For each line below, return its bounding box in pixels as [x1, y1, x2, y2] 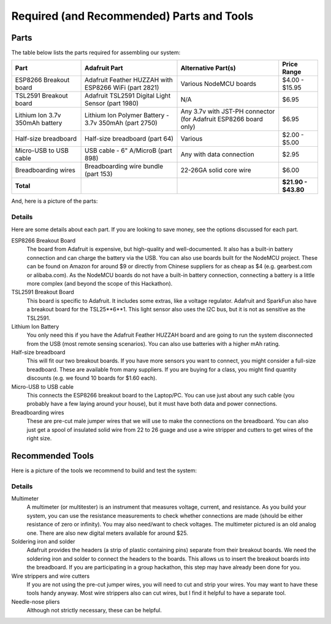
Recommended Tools [11, 450, 94, 461]
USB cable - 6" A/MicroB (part [85, 146, 172, 155]
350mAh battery [15, 119, 63, 127]
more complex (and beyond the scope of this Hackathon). [26, 279, 173, 287]
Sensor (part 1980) [85, 99, 139, 107]
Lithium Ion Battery [11, 322, 59, 330]
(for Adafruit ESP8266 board [180, 115, 264, 123]
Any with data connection [180, 150, 254, 159]
